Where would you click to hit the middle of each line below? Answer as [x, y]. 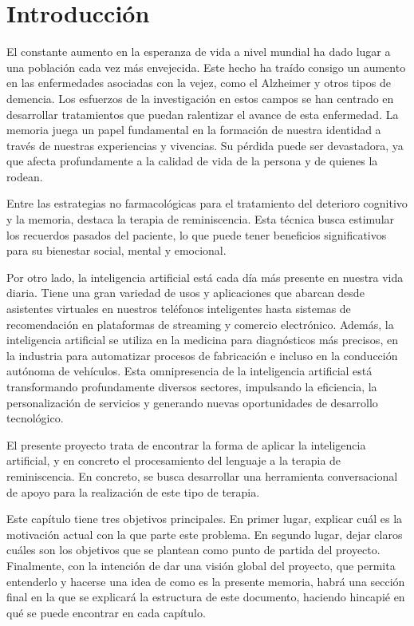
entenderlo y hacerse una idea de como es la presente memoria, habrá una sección [206, 581]
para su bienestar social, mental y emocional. [116, 250]
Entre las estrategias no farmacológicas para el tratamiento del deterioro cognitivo [207, 203]
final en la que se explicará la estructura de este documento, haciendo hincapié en [206, 597]
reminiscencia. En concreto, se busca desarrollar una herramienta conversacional [202, 475]
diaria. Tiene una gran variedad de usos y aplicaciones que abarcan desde [185, 293]
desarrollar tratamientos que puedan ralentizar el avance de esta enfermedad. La [203, 114]
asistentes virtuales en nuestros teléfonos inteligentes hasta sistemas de [179, 309]
